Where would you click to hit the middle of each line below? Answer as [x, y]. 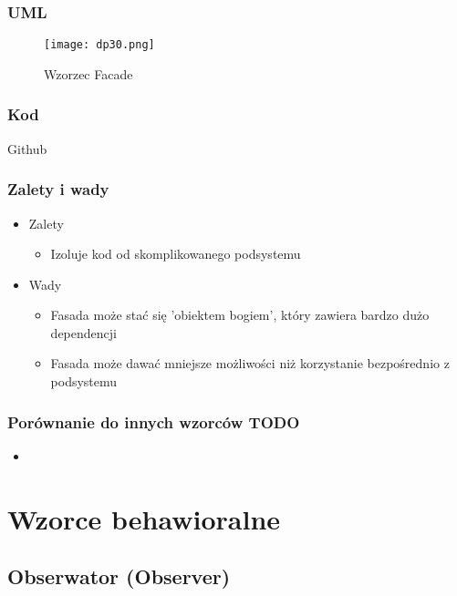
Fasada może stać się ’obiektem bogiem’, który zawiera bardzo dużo [240, 315]
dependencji [83, 332]
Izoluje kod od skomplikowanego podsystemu [176, 254]
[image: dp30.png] [99, 45]
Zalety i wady [58, 189]
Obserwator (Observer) [119, 576]
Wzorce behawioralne [144, 518]
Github [27, 148]
